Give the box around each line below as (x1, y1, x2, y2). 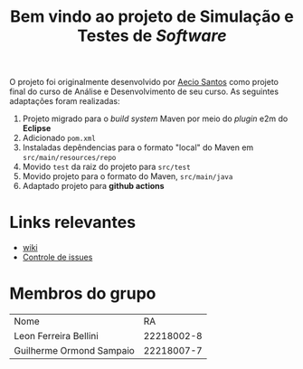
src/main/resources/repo (22, 154, 117, 163)
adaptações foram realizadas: (9, 96, 120, 107)
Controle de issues (22, 251, 93, 263)
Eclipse (22, 123, 52, 134)
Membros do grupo (9, 283, 156, 304)
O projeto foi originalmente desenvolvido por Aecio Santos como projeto (9, 77, 279, 88)
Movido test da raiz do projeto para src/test (22, 161, 192, 173)
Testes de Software (77, 25, 227, 46)
